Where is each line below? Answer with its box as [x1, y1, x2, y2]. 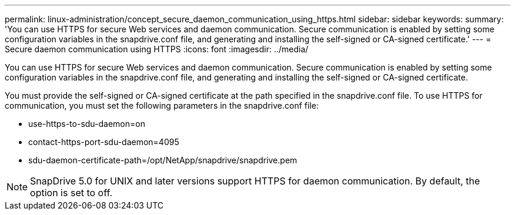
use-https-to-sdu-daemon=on [28, 119, 145, 129]
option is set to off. [30, 187, 113, 199]
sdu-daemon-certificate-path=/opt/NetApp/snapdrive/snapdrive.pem [28, 155, 297, 165]
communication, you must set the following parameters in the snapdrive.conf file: [5, 100, 319, 110]
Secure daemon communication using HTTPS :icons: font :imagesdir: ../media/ [5, 44, 309, 54]
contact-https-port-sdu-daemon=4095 [28, 137, 179, 147]
